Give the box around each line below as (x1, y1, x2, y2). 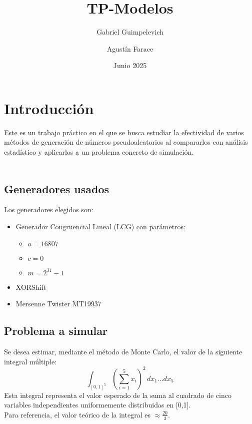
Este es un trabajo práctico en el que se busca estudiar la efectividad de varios (4, 127, 244, 137)
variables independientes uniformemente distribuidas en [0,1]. (4, 399, 191, 410)
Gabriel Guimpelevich (96, 27, 163, 37)
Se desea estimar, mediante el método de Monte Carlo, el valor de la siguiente (4, 346, 242, 356)
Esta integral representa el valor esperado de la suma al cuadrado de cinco (4, 389, 231, 400)
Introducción (4, 98, 94, 118)
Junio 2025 (113, 60, 147, 71)
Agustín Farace (106, 43, 153, 54)
